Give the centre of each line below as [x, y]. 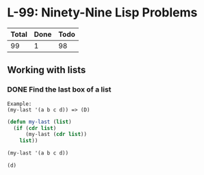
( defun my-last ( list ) [39, 122]
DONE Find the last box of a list [59, 90]
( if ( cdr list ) [35, 128]
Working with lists [47, 70]
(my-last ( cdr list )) [56, 135]
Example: [20, 104]
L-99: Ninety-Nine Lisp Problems [102, 13]
